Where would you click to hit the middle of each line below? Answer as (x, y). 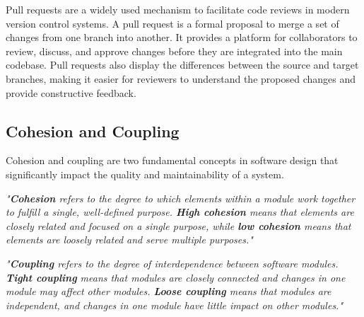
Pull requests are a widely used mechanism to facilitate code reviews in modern (178, 9)
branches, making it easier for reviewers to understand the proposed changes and (181, 78)
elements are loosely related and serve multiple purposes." (129, 240)
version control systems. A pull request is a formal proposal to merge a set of (172, 23)
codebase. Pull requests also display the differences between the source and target (182, 65)
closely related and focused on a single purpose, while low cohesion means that (178, 225)
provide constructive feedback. (71, 92)
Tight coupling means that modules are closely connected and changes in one (176, 277)
